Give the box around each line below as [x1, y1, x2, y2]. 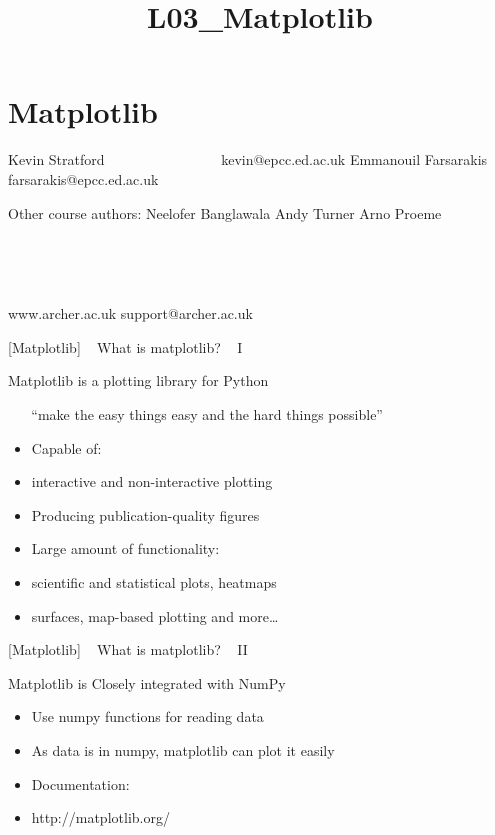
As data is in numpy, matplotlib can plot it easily [31, 740, 335, 760]
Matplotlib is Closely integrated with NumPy [8, 672, 286, 693]
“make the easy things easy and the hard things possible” [31, 404, 383, 425]
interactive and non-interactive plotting [31, 471, 273, 492]
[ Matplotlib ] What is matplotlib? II [8, 639, 248, 660]
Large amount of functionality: [31, 538, 220, 559]
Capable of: [31, 437, 102, 458]
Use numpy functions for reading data [31, 706, 264, 727]
